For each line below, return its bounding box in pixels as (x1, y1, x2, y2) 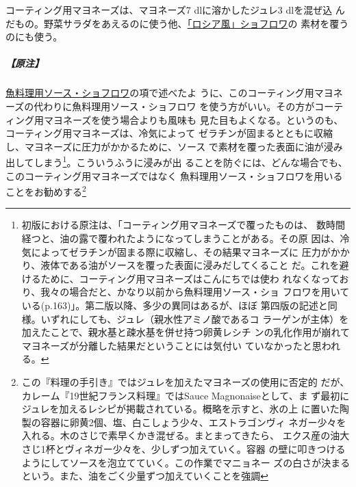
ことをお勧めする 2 (5, 183, 86, 198)
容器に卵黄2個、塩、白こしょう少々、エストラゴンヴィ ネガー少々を (40, 414, 346, 429)
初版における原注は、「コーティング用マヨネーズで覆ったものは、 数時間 (21, 218, 345, 232)
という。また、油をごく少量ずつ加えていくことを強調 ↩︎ (21, 469, 268, 483)
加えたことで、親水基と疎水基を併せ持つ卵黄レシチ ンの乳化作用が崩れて (21, 325, 351, 339)
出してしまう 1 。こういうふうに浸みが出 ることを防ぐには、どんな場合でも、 (5, 153, 348, 169)
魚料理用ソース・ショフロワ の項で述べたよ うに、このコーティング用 (5, 85, 314, 100)
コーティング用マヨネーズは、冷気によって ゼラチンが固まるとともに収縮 (5, 126, 333, 140)
